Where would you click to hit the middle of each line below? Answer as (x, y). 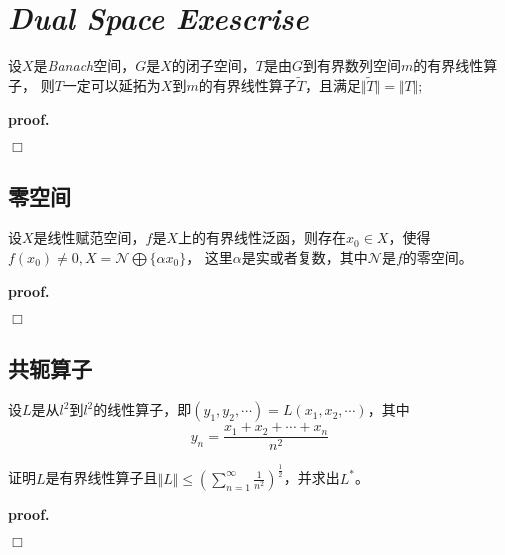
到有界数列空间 (352, 65)
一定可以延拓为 (111, 84)
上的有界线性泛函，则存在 (262, 237)
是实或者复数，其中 (304, 256)
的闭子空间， (213, 65)
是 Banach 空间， (84, 65)
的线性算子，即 (142, 409)
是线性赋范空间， (89, 237)
